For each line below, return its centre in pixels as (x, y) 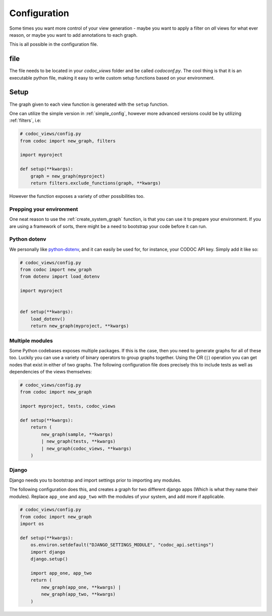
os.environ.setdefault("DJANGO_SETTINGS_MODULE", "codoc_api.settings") (122, 545)
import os (32, 524)
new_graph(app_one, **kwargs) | (81, 587)
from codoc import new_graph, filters (68, 141)
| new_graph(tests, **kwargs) (78, 441)
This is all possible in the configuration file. (54, 44)
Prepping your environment (44, 209)
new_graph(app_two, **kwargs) (78, 594)
